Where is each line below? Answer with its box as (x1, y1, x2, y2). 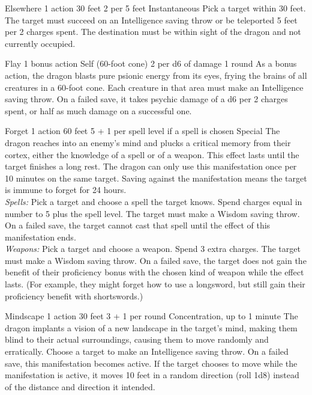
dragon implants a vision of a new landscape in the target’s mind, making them (5, 321, 298, 334)
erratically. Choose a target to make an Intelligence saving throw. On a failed (5, 345, 289, 358)
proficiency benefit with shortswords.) (5, 289, 143, 302)
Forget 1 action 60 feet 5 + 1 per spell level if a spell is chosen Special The (5, 124, 280, 137)
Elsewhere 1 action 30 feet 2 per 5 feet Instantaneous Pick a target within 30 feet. (5, 2, 306, 14)
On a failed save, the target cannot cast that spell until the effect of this (5, 219, 271, 231)
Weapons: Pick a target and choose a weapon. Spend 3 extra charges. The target (5, 242, 301, 255)
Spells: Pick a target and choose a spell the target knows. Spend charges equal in (5, 195, 302, 207)
